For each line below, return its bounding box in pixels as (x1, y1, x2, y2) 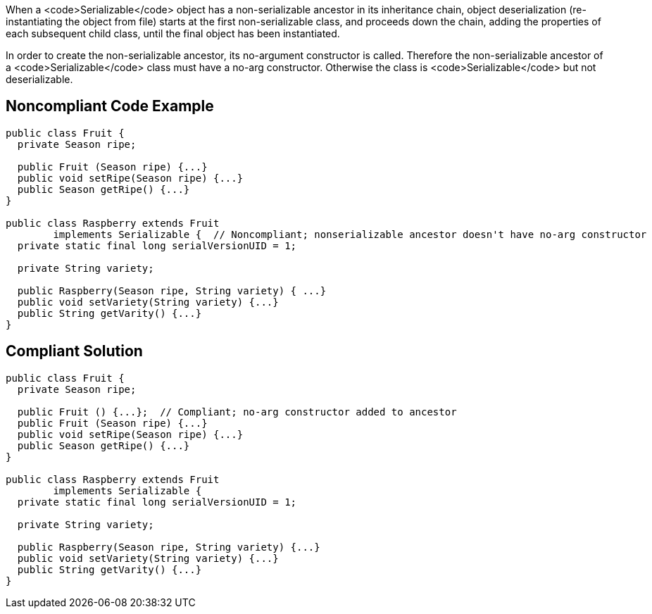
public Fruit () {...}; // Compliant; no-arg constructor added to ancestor (17, 406, 457, 418)
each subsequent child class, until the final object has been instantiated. (6, 27, 340, 39)
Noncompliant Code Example (6, 97, 214, 115)
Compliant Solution (6, 342, 143, 361)
